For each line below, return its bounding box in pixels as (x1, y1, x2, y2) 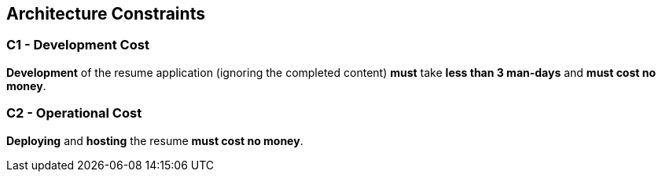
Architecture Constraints (6, 4, 205, 24)
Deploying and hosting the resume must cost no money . (6, 133, 303, 147)
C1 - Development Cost (6, 37, 149, 53)
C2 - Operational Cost (6, 105, 142, 122)
